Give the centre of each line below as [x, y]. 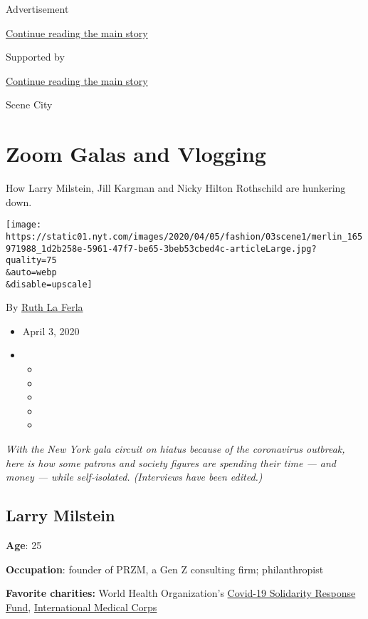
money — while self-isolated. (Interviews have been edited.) [134, 477]
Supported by [35, 57]
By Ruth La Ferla [44, 307]
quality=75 [31, 261]
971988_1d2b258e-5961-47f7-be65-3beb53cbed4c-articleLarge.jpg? [161, 249]
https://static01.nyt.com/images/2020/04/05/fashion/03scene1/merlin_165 [184, 236]
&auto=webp [31, 272]
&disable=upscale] [49, 284]
